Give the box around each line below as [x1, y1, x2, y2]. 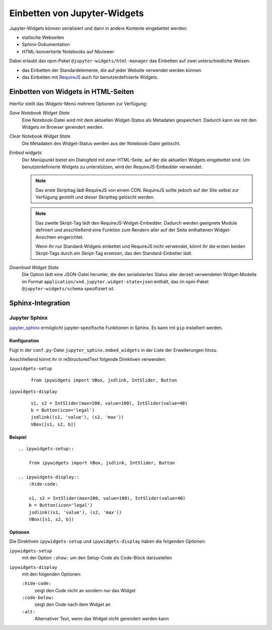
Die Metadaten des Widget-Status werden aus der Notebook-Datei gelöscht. [22, 140, 181, 146]
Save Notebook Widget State [9, 110, 70, 116]
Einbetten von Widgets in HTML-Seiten [9, 87, 134, 96]
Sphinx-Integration [9, 298, 71, 307]
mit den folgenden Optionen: [22, 571, 82, 577]
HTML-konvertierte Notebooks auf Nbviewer [22, 48, 114, 55]
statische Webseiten [22, 34, 64, 40]
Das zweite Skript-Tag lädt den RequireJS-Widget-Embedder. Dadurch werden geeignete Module [35, 220, 238, 226]
